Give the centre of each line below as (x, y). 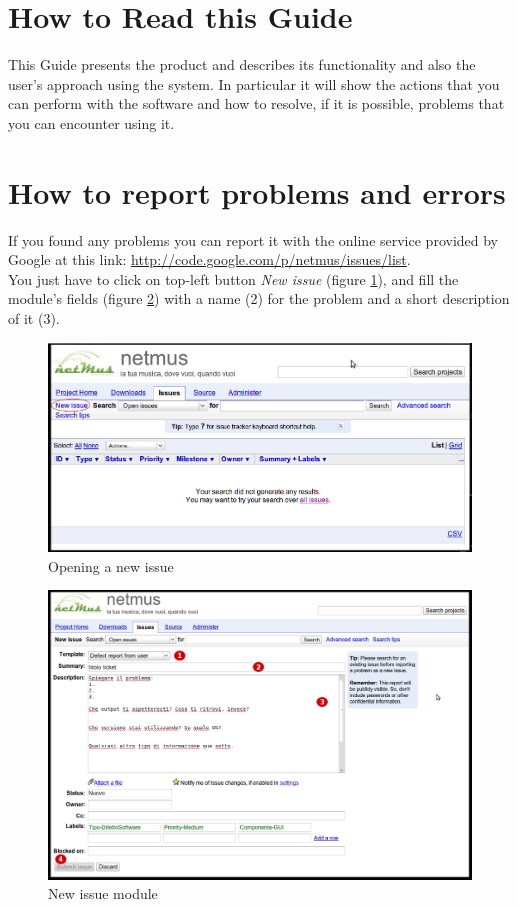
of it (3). (34, 318)
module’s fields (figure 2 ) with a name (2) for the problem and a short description (259, 298)
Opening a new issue (111, 565)
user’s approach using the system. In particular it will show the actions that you (254, 83)
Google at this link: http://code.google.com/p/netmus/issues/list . (209, 259)
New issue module (103, 893)
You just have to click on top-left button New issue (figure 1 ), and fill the (233, 278)
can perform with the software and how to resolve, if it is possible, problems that (256, 103)
